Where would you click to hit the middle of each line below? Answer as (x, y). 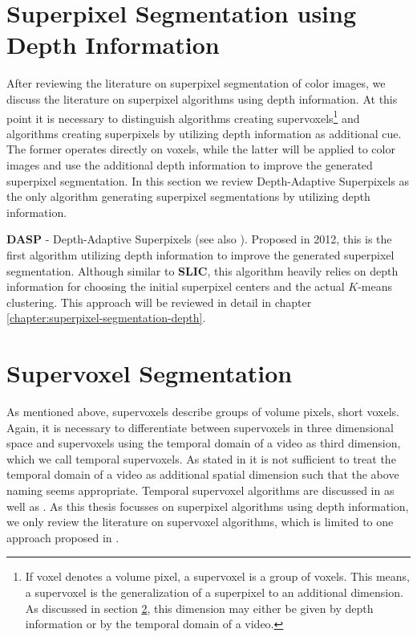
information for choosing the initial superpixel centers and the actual (176, 286)
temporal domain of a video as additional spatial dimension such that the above (203, 474)
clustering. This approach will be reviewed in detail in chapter (159, 302)
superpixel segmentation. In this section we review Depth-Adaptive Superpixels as (208, 180)
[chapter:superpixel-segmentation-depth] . (106, 318)
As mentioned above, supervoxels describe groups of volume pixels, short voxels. (203, 411)
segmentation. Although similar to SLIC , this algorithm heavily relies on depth (202, 270)
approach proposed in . (63, 537)
